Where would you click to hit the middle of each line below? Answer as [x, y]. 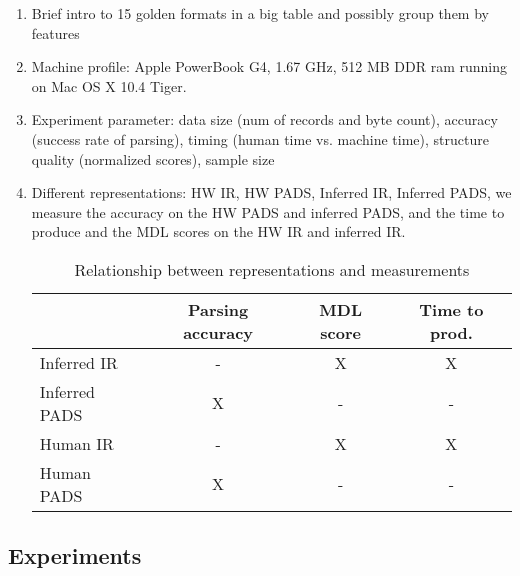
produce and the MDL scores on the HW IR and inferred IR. [218, 231]
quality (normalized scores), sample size [153, 158]
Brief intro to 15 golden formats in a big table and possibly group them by [260, 13]
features [55, 32]
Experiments [75, 555]
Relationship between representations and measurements [272, 269]
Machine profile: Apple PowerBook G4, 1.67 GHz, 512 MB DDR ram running [269, 66]
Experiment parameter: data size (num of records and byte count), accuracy [264, 119]
